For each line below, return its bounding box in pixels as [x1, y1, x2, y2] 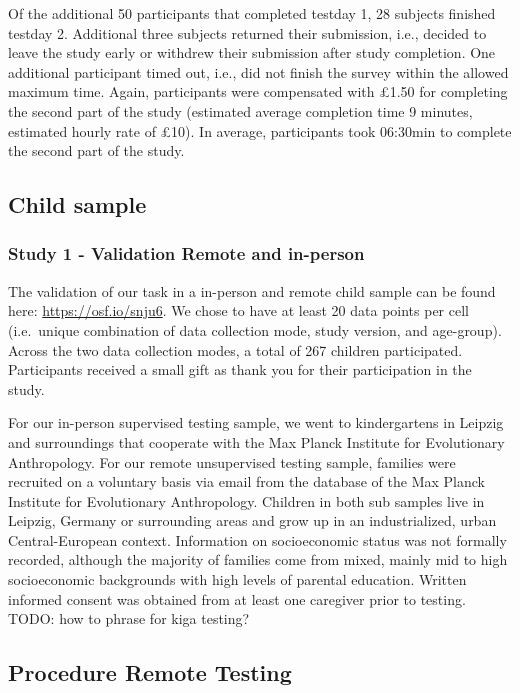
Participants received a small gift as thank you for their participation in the [8, 359, 472, 380]
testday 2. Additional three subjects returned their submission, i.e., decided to [8, 22, 487, 43]
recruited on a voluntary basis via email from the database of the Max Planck [8, 471, 485, 492]
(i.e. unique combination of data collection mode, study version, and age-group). [8, 319, 502, 340]
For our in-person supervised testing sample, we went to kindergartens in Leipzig [8, 412, 504, 433]
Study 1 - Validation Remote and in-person [8, 241, 365, 266]
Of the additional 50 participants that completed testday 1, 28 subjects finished [8, 3, 496, 23]
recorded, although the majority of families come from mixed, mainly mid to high [8, 549, 508, 570]
